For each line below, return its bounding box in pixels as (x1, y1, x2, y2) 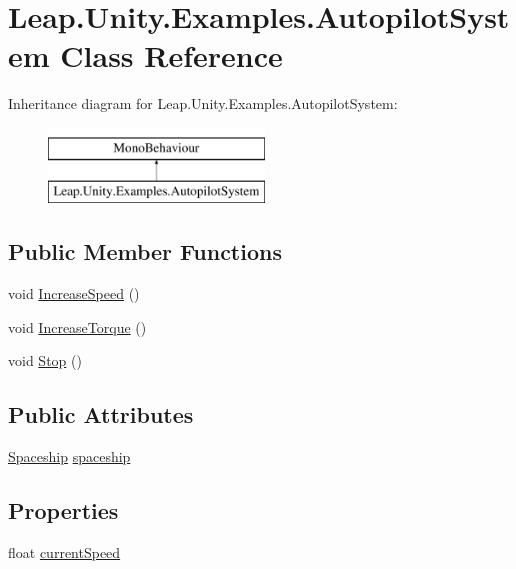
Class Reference (60, 35, 283, 76)
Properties (8, 495, 119, 526)
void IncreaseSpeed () (8, 283, 140, 304)
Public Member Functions (8, 236, 282, 267)
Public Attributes (8, 399, 194, 430)
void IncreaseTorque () (8, 316, 147, 337)
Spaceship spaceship (8, 446, 131, 467)
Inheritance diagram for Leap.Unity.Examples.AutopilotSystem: (8, 93, 398, 114)
